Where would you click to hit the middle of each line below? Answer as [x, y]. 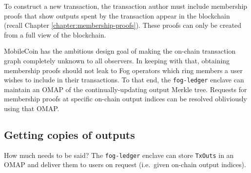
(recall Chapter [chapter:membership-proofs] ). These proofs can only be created [123, 25]
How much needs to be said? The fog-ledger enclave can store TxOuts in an [119, 155]
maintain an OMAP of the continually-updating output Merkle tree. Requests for [125, 89]
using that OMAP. [32, 108]
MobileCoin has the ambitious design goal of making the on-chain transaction [120, 51]
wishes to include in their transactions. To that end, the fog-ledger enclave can [124, 80]
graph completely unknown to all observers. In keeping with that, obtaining [117, 60]
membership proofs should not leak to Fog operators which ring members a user [123, 70]
